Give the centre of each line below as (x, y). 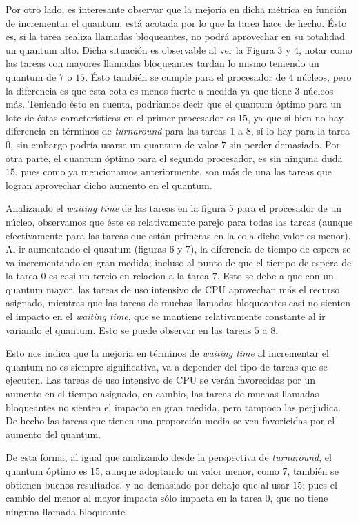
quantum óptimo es (47, 471)
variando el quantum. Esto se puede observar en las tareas (129, 329)
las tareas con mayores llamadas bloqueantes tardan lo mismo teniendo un (162, 63)
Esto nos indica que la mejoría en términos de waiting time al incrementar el (167, 353)
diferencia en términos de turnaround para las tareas (116, 131)
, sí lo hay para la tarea (300, 131)
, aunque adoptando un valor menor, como (189, 471)
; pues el (320, 484)
